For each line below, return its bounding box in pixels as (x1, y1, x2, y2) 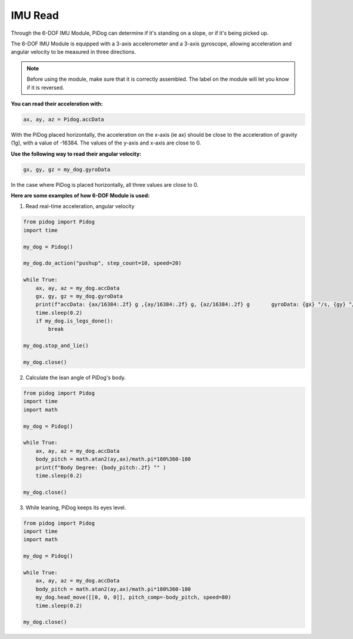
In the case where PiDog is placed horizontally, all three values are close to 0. (11, 181, 199, 188)
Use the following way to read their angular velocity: (11, 150, 141, 157)
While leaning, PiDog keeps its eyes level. (25, 504, 126, 511)
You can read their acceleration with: (11, 100, 103, 107)
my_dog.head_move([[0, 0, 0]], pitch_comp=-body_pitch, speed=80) (35, 594, 232, 601)
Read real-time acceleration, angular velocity (25, 203, 135, 210)
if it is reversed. (26, 84, 65, 91)
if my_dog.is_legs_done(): (35, 318, 114, 324)
